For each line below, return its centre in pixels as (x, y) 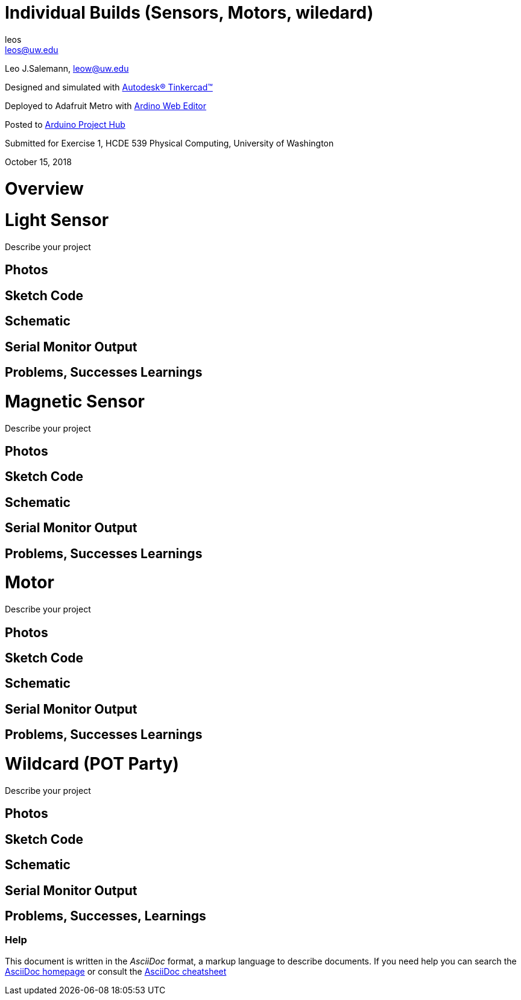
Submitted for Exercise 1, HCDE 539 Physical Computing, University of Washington (169, 143)
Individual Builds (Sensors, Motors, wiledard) (189, 13)
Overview (44, 188)
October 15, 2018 (38, 162)
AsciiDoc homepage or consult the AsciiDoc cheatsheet (116, 971)
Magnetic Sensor (75, 401)
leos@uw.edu (32, 49)
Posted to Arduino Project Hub (65, 124)
